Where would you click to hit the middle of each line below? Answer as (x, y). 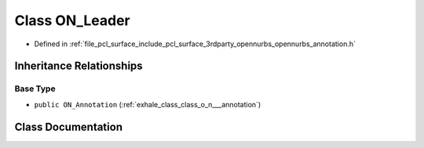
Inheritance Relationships (79, 66)
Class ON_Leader (73, 20)
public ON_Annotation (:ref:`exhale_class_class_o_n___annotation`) (148, 104)
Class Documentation (69, 126)
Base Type (35, 88)
